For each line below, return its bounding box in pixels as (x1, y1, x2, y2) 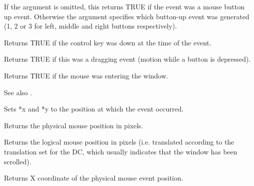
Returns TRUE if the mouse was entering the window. (4, 70, 168, 80)
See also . (4, 87, 32, 97)
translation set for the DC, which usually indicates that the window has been (4, 146, 237, 156)
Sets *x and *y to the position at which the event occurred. (4, 104, 184, 114)
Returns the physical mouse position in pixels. (4, 120, 144, 130)
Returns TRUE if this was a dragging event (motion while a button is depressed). (4, 54, 251, 64)
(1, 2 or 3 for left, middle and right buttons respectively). (4, 21, 177, 31)
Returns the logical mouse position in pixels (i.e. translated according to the (4, 137, 234, 147)
